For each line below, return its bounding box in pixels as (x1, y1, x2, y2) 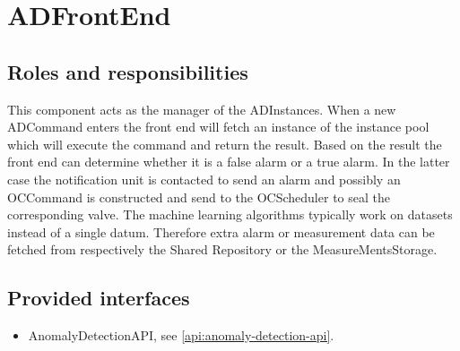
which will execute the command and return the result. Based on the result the (7, 134, 442, 153)
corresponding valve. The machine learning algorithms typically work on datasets (7, 205, 453, 224)
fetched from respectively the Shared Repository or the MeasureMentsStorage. (7, 240, 438, 259)
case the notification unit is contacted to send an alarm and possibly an (7, 169, 401, 188)
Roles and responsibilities (7, 57, 248, 85)
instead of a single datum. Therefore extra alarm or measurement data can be (7, 222, 435, 241)
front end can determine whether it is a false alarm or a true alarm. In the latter (7, 152, 450, 171)
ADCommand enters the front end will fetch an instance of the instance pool (7, 117, 430, 136)
